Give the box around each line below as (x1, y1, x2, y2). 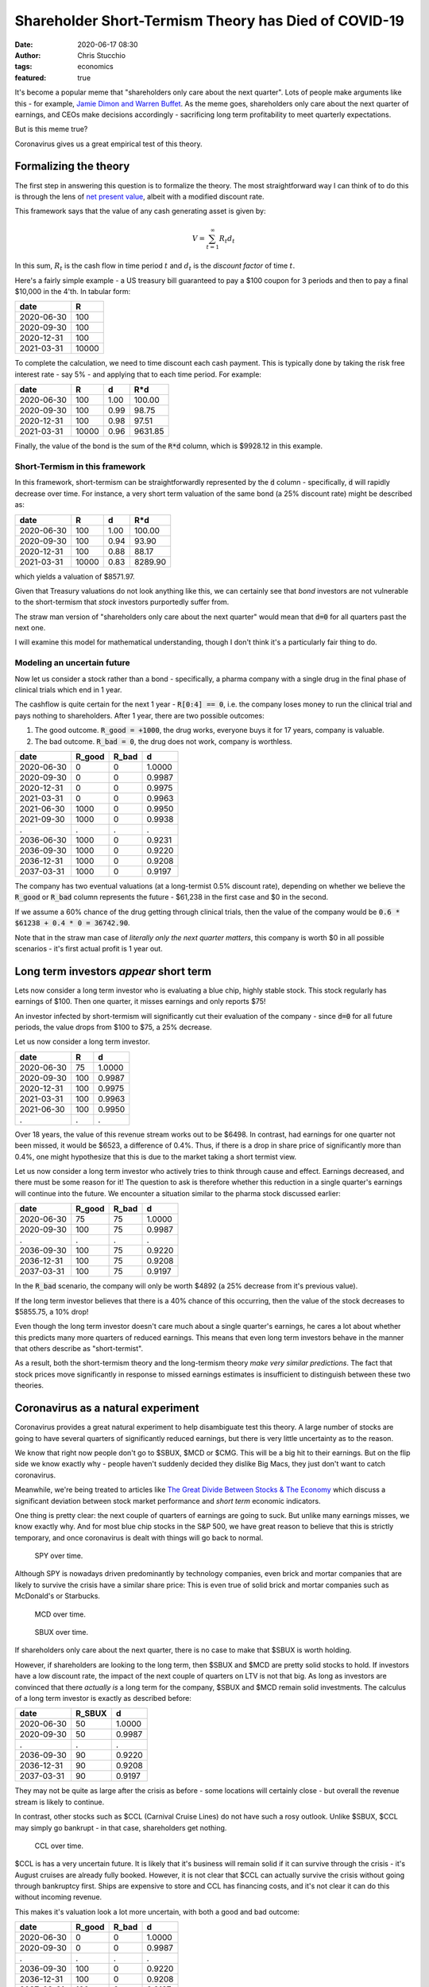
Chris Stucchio (77, 50, 126, 60)
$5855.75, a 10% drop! (14, 1307, 89, 1316)
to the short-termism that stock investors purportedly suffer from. (14, 597, 230, 607)
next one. (14, 623, 46, 633)
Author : (14, 50, 41, 60)
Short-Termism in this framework (14, 461, 146, 472)
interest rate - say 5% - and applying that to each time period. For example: (14, 370, 262, 379)
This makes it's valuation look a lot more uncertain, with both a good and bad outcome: (14, 1907, 300, 1916)
